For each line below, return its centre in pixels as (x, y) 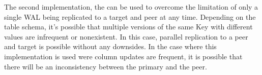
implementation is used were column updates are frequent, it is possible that (123, 56)
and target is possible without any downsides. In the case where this (110, 46)
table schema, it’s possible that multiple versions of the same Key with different (128, 27)
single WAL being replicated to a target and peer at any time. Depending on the (130, 16)
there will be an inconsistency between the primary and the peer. (106, 66)
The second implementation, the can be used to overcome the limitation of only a (131, 7)
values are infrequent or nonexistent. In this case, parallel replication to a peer (126, 36)
